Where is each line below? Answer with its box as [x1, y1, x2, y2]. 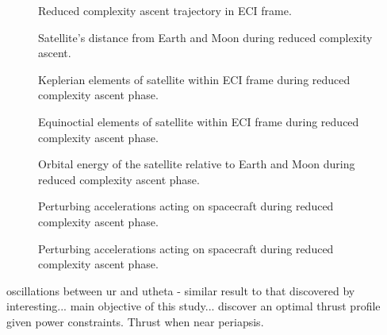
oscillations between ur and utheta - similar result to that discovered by [6, 282, 355, 298]
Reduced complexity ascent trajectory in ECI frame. [38, 2, 292, 18]
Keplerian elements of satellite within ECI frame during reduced [38, 71, 351, 87]
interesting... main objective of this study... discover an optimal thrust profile [6, 298, 381, 314]
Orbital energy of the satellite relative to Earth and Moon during [38, 156, 355, 172]
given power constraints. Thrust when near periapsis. [6, 313, 264, 329]
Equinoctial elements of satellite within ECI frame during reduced [38, 113, 359, 129]
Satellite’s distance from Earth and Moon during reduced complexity [38, 29, 373, 45]
